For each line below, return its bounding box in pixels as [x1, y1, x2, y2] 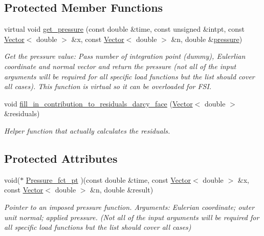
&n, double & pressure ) [171, 33, 243, 44]
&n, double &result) [90, 184, 153, 195]
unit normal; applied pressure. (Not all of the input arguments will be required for [4, 211, 259, 222]
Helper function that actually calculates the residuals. [4, 125, 170, 136]
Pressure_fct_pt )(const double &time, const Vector [26, 174, 191, 185]
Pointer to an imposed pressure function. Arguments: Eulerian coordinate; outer [4, 201, 255, 212]
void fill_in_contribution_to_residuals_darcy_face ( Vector [4, 98, 193, 109]
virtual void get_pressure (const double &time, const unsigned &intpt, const [4, 24, 245, 34]
